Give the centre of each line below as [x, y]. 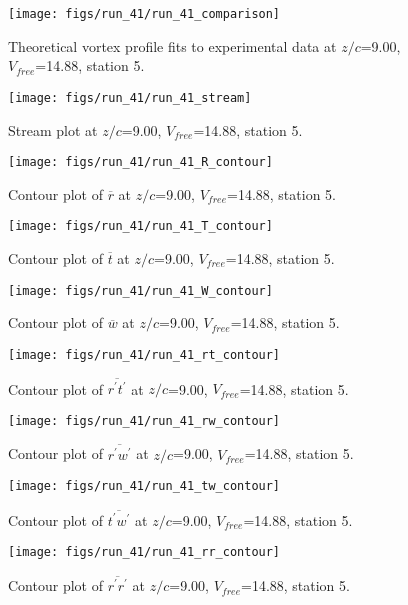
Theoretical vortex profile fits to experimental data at [172, 45]
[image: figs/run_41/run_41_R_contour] [140, 162]
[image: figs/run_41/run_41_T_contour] [140, 226]
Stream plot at [53, 129]
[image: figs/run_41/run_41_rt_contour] [144, 354]
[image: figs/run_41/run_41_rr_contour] [144, 552]
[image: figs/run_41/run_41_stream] [130, 97]
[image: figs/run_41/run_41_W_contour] [140, 290]
